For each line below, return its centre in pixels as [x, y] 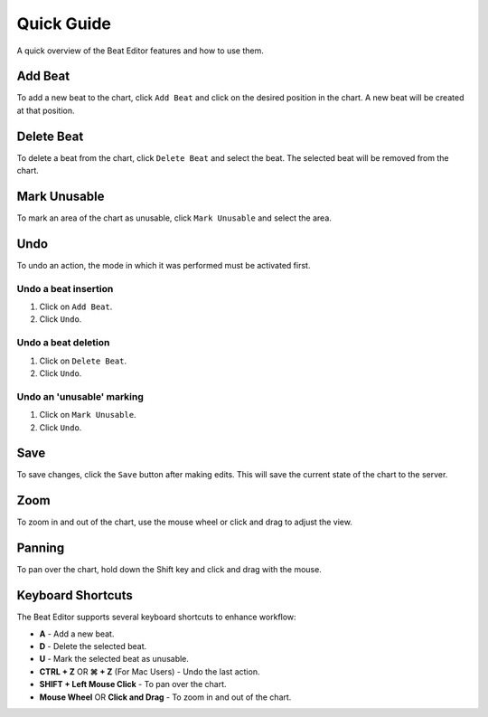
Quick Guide [64, 24]
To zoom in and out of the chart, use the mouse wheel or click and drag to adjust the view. [184, 522]
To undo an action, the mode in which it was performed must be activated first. [164, 265]
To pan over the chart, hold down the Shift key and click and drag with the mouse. [169, 570]
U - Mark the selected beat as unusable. [114, 659]
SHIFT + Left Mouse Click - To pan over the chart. [133, 684]
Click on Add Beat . [76, 307]
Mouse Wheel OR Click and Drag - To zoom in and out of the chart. [165, 697]
